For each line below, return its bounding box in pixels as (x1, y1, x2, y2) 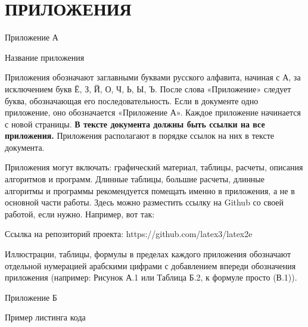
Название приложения (5, 51, 85, 63)
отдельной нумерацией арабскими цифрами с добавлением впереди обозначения (5, 259, 296, 272)
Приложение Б (5, 291, 57, 303)
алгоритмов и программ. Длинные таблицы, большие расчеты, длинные (5, 173, 265, 185)
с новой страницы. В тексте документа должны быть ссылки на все (5, 117, 265, 130)
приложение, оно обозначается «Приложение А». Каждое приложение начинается (5, 106, 301, 119)
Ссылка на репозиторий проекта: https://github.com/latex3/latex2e (5, 228, 253, 240)
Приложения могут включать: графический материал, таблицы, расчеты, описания (5, 161, 303, 173)
